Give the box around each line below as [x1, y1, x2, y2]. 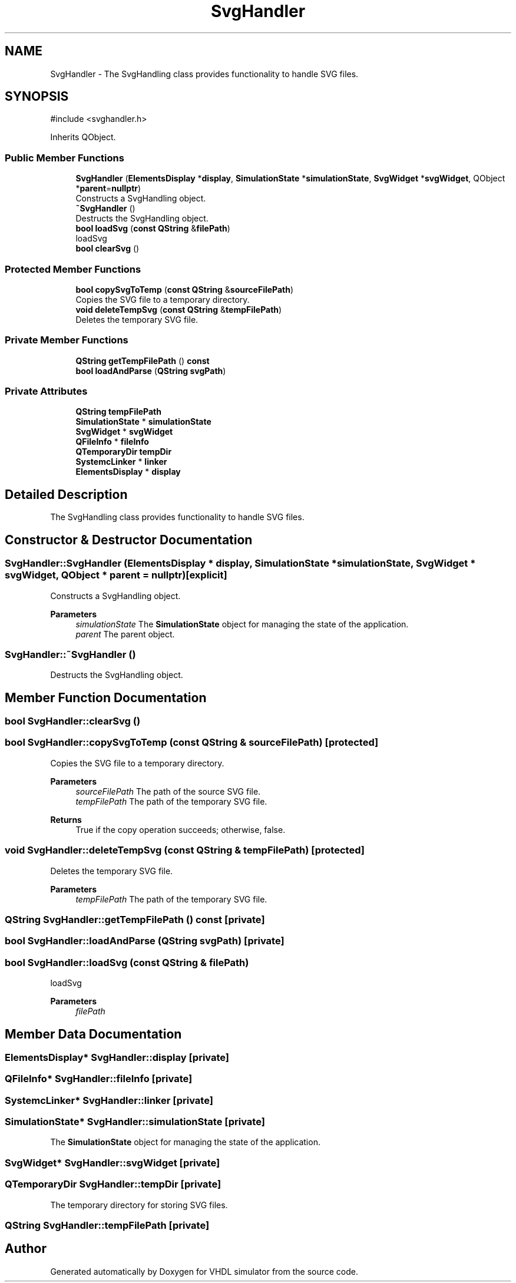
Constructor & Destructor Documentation [5, 532, 253, 547]
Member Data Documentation [5, 1026, 182, 1041]
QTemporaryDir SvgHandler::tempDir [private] [5, 1178, 221, 1191]
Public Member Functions [5, 151, 124, 164]
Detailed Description [5, 487, 128, 502]
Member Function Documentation [5, 690, 207, 705]
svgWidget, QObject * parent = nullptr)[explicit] [5, 569, 227, 581]
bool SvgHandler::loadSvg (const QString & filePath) [5, 956, 249, 968]
